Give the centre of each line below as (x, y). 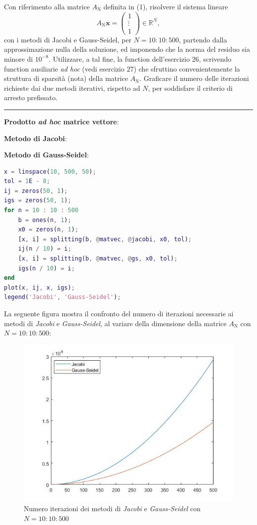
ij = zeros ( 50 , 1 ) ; (36, 191)
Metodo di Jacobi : (36, 138)
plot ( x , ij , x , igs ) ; (40, 287)
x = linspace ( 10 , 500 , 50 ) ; (50, 171)
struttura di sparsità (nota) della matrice (66, 78)
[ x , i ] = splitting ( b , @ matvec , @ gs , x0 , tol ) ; (98, 259)
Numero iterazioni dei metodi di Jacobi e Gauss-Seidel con (112, 508)
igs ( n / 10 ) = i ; (46, 268)
